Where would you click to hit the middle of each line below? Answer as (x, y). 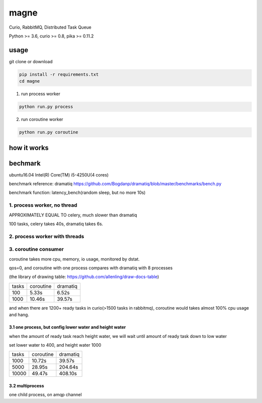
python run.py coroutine (49, 132)
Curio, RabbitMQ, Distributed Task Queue (50, 27)
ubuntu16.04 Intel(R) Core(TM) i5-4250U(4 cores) (59, 175)
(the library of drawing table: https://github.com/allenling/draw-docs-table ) (84, 277)
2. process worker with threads (47, 236)
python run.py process (46, 107)
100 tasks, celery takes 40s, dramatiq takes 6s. (56, 224)
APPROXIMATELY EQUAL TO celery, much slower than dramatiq (73, 215)
